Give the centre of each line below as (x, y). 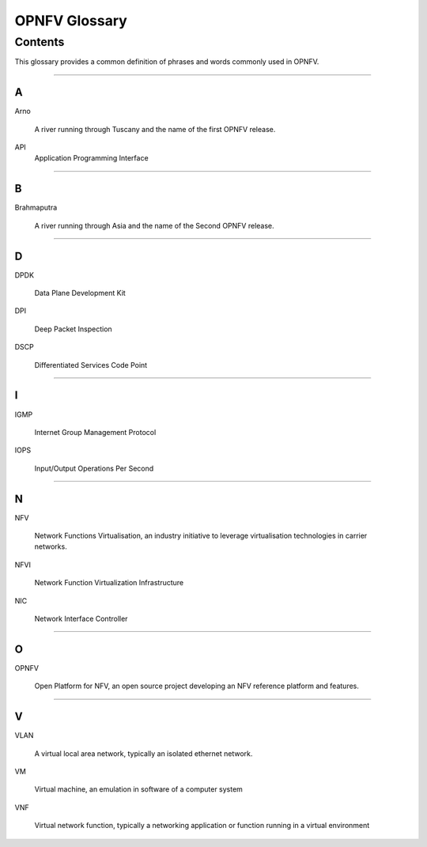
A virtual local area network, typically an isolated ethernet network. (144, 753)
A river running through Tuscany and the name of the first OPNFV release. (155, 129)
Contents (40, 42)
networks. (51, 546)
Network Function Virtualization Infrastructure (109, 583)
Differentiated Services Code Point (91, 365)
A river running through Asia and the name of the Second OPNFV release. (154, 225)
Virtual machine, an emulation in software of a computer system (138, 789)
